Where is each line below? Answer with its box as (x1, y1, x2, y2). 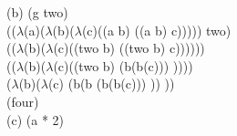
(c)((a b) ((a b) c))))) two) (81, 20, 232, 39)
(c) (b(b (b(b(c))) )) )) (47, 74, 175, 93)
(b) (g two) (6, 3, 68, 21)
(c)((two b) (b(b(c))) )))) (53, 56, 193, 75)
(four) (6, 91, 39, 110)
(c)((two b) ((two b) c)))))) (53, 38, 205, 58)
